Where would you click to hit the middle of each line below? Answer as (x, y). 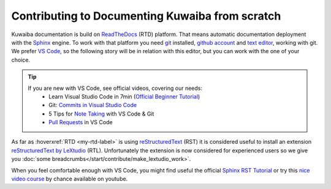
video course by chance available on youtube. (70, 179)
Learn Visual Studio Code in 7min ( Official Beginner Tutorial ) (124, 96)
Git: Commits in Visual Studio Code (93, 105)
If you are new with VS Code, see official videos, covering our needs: (115, 88)
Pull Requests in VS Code (81, 122)
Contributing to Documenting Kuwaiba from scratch (146, 16)
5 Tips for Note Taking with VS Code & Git (101, 114)
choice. (21, 60)
